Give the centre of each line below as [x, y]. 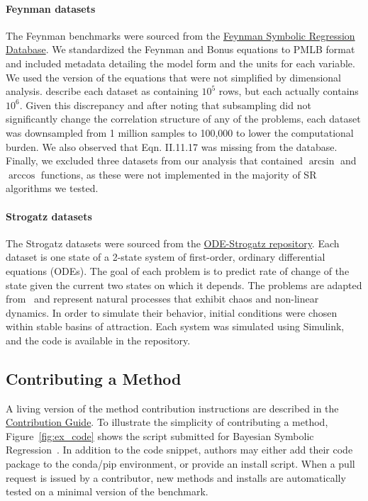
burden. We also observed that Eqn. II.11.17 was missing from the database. [172, 146]
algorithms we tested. [52, 188]
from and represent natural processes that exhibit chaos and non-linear [162, 299]
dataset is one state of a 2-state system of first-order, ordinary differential [166, 257]
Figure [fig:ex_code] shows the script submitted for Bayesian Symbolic [160, 435]
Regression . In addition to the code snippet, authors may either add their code [179, 450]
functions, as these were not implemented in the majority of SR [179, 174]
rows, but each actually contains [289, 91]
